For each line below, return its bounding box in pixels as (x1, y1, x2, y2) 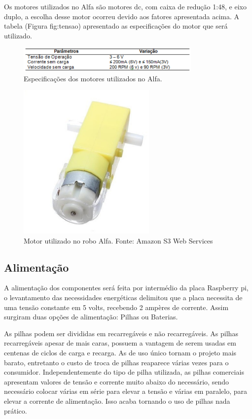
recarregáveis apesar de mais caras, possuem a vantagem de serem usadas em (4, 338, 236, 348)
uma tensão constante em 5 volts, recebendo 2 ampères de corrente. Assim (4, 302, 229, 312)
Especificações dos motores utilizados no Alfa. (24, 73, 162, 83)
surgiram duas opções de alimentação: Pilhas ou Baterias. (4, 312, 178, 322)
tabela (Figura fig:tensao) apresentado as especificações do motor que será (4, 21, 228, 31)
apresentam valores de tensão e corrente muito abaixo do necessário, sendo (4, 376, 229, 386)
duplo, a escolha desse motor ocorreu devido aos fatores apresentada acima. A (4, 11, 240, 21)
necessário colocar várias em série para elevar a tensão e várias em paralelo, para (4, 386, 248, 396)
